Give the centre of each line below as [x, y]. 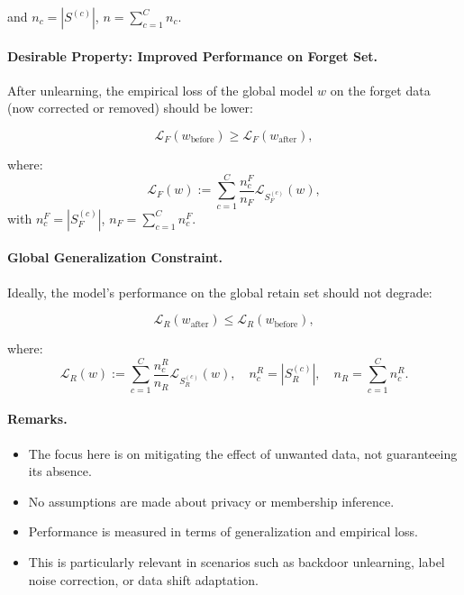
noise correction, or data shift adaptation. [143, 579]
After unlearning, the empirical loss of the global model [160, 90]
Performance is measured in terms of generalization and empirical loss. [223, 531]
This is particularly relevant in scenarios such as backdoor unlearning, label [237, 561]
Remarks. [37, 419]
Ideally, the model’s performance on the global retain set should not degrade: [220, 292]
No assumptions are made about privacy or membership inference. [211, 501]
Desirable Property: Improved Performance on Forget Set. [193, 55]
